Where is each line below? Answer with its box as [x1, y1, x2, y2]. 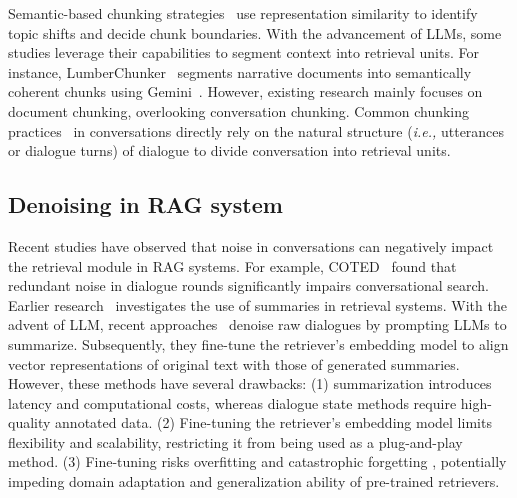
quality [8, 412, 51, 433]
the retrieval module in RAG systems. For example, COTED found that [8, 255, 457, 276]
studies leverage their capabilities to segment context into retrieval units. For [8, 42, 479, 63]
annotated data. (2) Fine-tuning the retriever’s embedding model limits [55, 412, 492, 433]
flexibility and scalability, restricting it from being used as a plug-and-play [8, 431, 463, 452]
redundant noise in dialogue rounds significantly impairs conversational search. [8, 275, 489, 296]
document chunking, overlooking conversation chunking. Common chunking [8, 100, 470, 121]
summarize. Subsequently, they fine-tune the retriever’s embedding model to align [8, 333, 509, 354]
